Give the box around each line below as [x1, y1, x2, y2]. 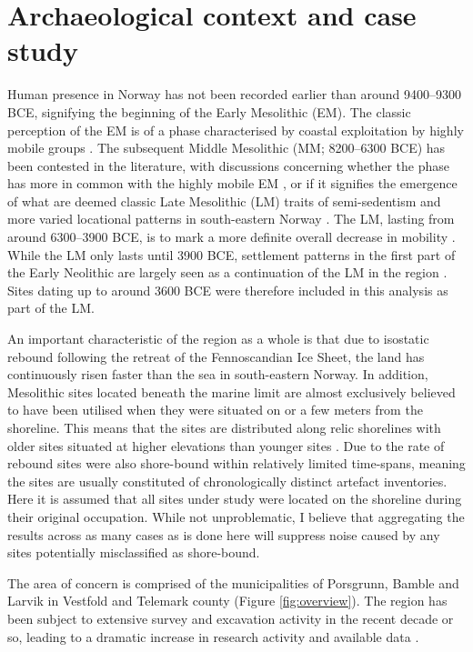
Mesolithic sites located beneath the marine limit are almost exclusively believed [7, 382, 456, 401]
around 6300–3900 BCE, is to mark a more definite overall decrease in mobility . [7, 227, 456, 246]
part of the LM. [7, 298, 95, 317]
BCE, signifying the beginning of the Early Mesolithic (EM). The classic [7, 102, 411, 121]
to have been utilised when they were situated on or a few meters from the [7, 400, 423, 419]
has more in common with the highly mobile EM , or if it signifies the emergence [7, 174, 458, 193]
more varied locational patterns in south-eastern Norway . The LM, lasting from [7, 209, 455, 228]
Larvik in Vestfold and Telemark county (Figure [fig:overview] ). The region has [7, 591, 448, 610]
